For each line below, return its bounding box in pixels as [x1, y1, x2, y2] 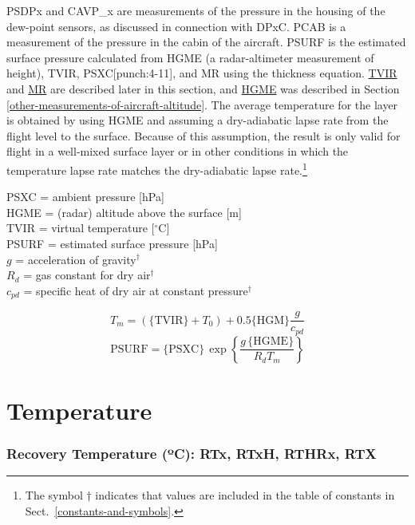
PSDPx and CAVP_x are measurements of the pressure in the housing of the [6, 2, 385, 18]
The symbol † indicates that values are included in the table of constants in [25, 487, 395, 503]
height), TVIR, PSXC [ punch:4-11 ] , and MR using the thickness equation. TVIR [6, 65, 397, 81]
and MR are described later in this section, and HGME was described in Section [6, 80, 400, 97]
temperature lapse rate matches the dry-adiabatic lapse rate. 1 [6, 159, 307, 178]
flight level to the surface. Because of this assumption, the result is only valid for [6, 127, 401, 144]
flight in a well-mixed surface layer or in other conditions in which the [6, 143, 349, 160]
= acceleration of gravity [15, 251, 136, 267]
